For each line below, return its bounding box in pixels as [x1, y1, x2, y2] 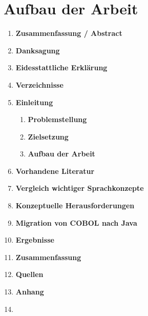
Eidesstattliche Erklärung [15, 62, 108, 73]
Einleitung [15, 96, 53, 107]
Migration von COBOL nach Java [15, 217, 137, 228]
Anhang [15, 286, 44, 297]
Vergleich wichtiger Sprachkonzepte [15, 183, 144, 193]
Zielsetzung [28, 131, 69, 142]
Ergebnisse [15, 234, 54, 245]
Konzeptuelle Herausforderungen [15, 200, 135, 211]
